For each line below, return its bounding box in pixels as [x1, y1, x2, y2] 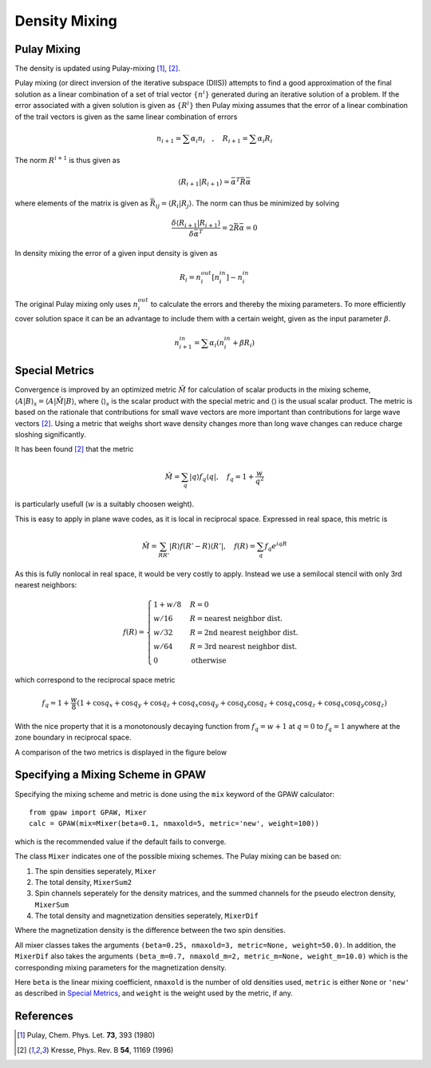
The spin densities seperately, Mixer [34, 866, 157, 875]
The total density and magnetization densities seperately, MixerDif [34, 911, 259, 921]
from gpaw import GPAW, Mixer [29, 807, 148, 817]
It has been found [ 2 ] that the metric [14, 444, 134, 454]
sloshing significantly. [14, 429, 87, 439]
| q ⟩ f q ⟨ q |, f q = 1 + [188, 472, 255, 483]
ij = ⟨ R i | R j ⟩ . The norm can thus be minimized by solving [155, 198, 339, 209]
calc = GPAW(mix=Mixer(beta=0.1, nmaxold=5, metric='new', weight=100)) [29, 819, 319, 828]
